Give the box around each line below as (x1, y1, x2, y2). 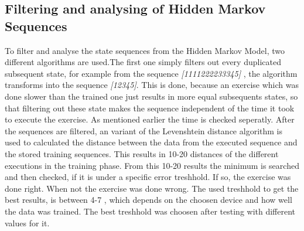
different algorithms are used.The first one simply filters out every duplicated (5, 56, 281, 68)
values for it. (5, 216, 50, 229)
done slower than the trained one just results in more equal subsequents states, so (5, 90, 298, 102)
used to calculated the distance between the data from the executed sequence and (5, 136, 298, 148)
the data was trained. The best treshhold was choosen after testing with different (5, 205, 296, 217)
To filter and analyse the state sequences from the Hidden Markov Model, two (5, 44, 285, 56)
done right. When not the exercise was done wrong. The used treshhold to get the (5, 182, 299, 194)
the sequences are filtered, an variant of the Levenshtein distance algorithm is (5, 124, 282, 137)
